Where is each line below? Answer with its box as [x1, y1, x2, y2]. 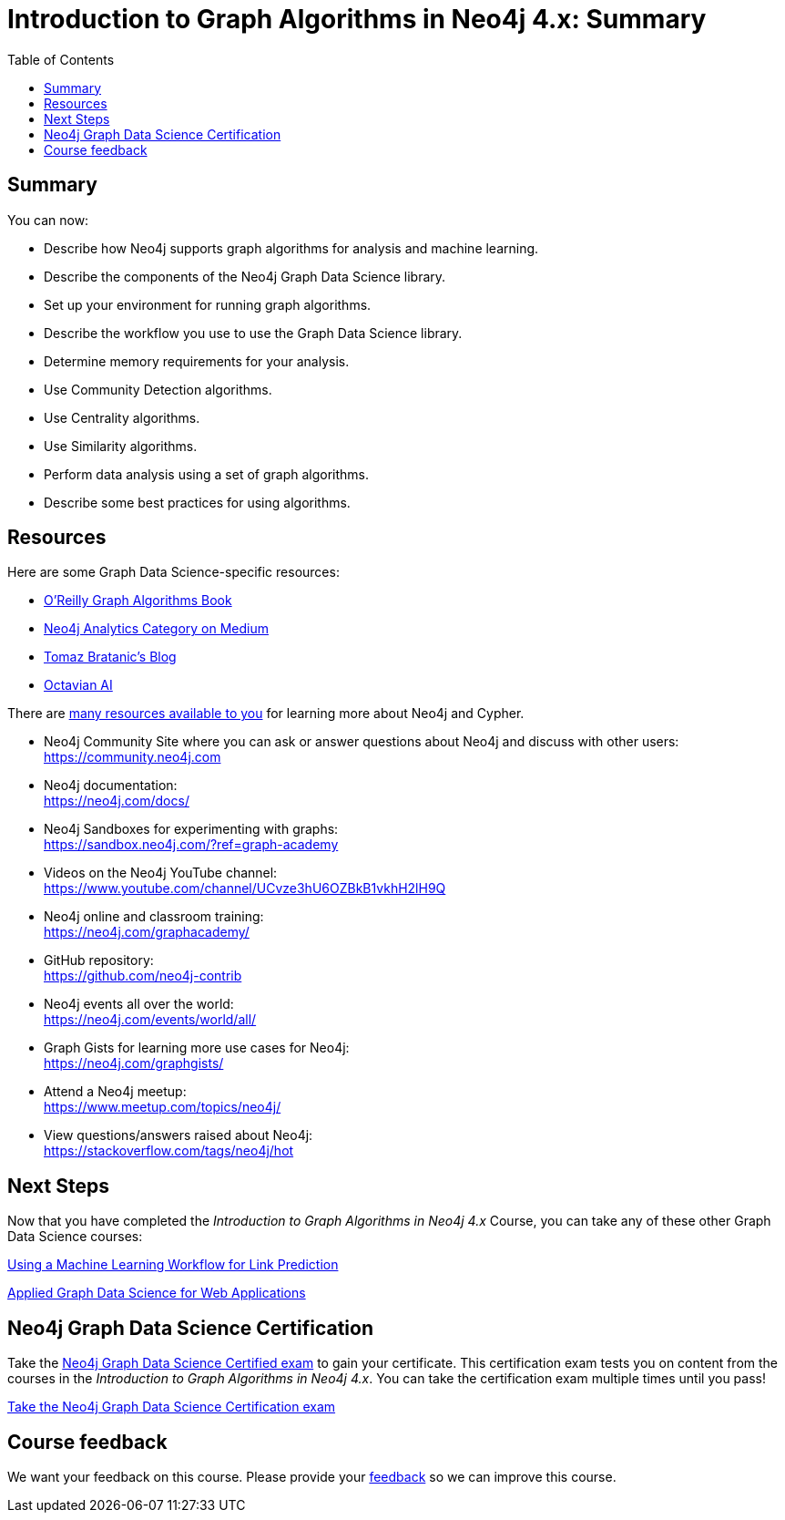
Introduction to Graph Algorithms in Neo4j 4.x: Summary [7, 4, 707, 35]
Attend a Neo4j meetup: [44, 1084, 187, 1100]
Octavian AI [44, 677, 113, 693]
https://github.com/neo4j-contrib [44, 968, 242, 984]
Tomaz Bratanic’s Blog [44, 649, 177, 665]
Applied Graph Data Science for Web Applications [7, 1285, 306, 1301]
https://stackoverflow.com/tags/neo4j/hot [44, 1143, 294, 1159]
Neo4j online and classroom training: [44, 909, 264, 925]
